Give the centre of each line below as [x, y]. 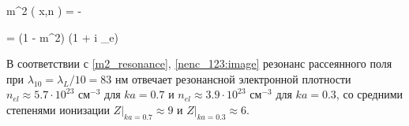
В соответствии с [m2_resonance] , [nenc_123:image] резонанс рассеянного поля [199, 63]
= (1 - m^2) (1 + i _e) [62, 37]
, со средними [369, 94]
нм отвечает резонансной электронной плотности [233, 78]
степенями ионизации [58, 109]
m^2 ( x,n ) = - [44, 10]
